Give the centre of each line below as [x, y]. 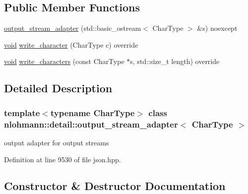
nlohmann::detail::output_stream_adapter [91, 124]
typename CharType [93, 112]
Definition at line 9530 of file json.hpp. [62, 159]
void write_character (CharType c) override [71, 44]
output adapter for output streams [57, 142]
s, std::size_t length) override [175, 61]
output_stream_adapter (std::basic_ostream [73, 28]
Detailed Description [58, 88]
